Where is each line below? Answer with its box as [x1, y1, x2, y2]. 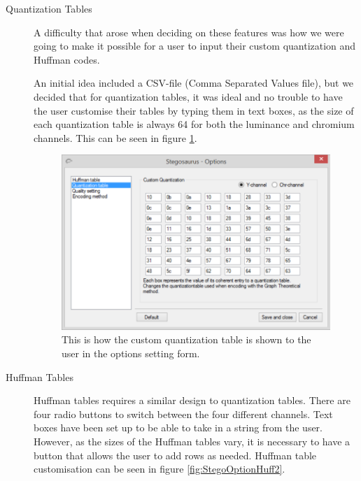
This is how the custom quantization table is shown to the [62, 332, 311, 347]
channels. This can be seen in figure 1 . [34, 130, 197, 145]
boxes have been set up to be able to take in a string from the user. [34, 420, 323, 435]
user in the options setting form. [62, 346, 200, 361]
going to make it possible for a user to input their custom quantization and [34, 38, 356, 53]
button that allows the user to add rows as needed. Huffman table [34, 447, 317, 462]
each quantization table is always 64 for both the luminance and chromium [34, 117, 355, 131]
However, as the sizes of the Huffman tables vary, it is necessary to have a [34, 434, 351, 449]
